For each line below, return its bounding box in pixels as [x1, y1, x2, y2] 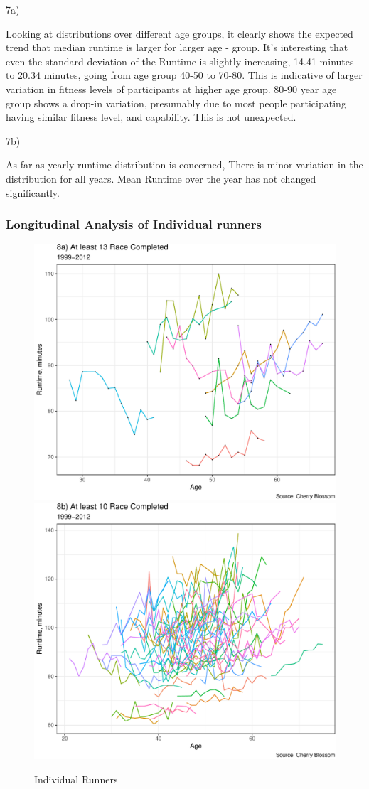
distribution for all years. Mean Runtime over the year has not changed [6, 171, 316, 186]
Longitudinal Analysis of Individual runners [6, 215, 262, 233]
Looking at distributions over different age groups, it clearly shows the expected [6, 26, 353, 41]
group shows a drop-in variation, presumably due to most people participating [6, 95, 346, 110]
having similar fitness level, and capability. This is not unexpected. [6, 109, 296, 124]
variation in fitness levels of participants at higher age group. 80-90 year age [6, 81, 337, 96]
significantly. [6, 185, 60, 200]
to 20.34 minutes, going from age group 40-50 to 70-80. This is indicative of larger [6, 68, 363, 82]
